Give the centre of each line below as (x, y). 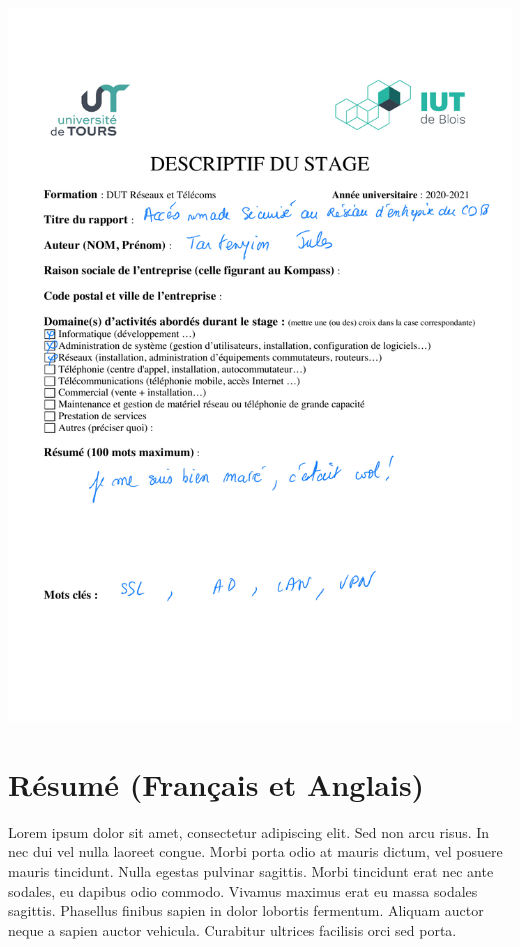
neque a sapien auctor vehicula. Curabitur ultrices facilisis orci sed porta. (232, 929)
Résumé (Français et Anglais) (216, 783)
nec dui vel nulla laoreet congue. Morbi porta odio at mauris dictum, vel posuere (255, 851)
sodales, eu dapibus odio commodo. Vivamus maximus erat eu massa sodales (243, 890)
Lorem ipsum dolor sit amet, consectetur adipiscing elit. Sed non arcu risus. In (249, 831)
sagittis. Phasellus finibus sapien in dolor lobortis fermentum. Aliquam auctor (246, 910)
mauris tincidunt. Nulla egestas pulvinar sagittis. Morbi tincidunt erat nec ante (251, 871)
